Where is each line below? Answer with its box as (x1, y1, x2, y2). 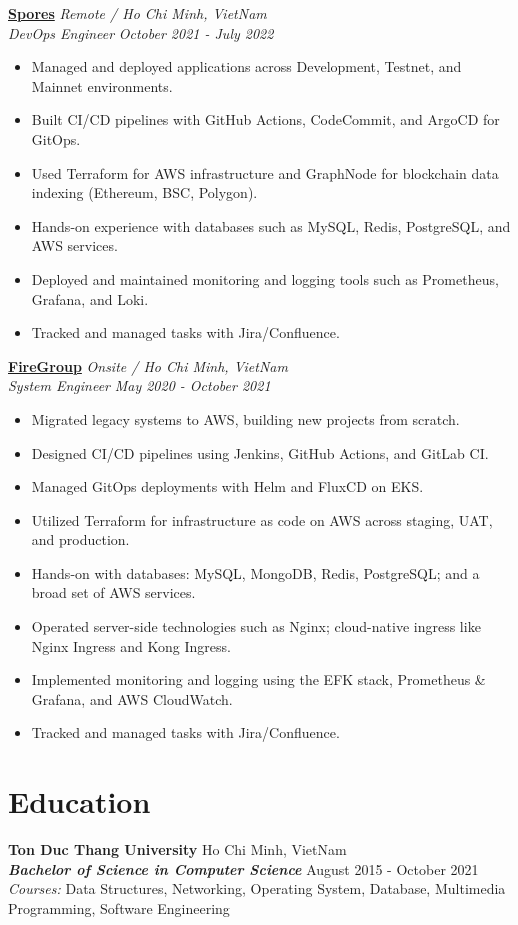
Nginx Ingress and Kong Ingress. (31, 635, 231, 656)
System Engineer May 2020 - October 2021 (8, 375, 271, 396)
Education (8, 781, 151, 822)
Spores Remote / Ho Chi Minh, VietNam (8, 3, 267, 23)
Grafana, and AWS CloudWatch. (31, 688, 233, 709)
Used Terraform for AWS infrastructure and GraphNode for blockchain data (31, 162, 499, 183)
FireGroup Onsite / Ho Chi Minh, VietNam (8, 355, 288, 376)
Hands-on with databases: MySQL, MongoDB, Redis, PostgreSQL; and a (31, 562, 480, 583)
